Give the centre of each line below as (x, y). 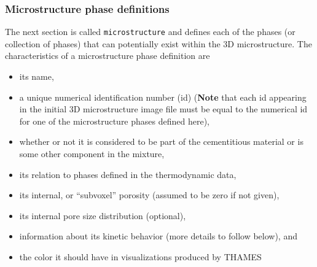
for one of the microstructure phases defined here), (114, 121)
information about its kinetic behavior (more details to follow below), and (158, 236)
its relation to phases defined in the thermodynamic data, (128, 174)
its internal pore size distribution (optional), (103, 215)
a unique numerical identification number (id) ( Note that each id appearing (163, 97)
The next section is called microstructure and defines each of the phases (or (150, 32)
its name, (37, 76)
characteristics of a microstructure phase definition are (108, 56)
